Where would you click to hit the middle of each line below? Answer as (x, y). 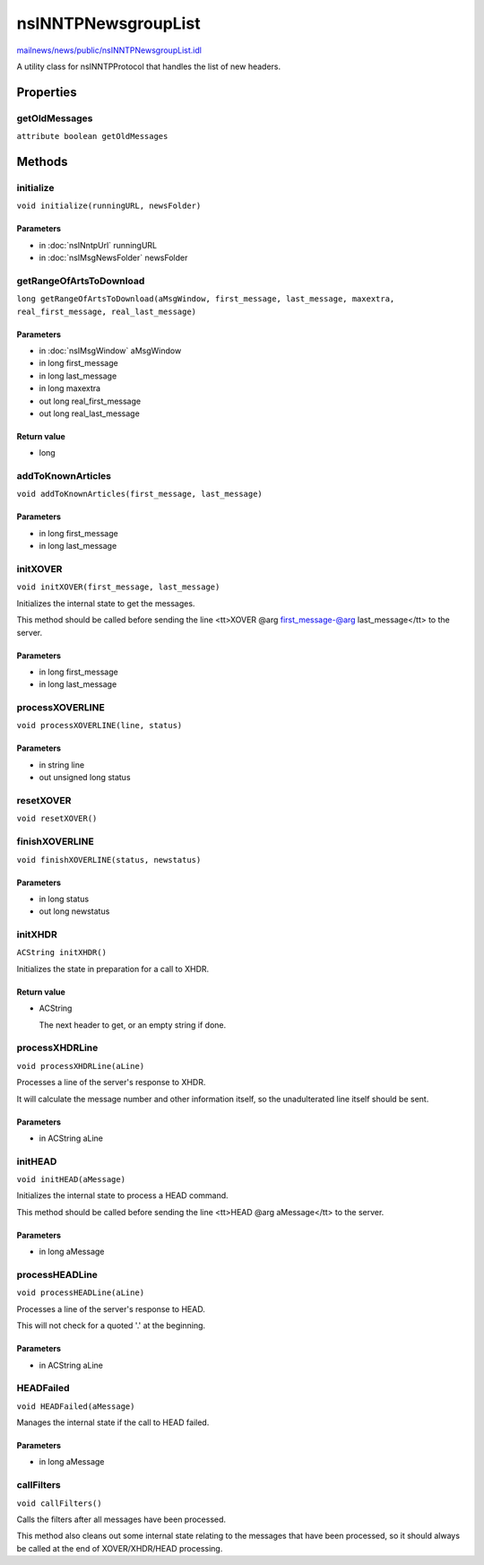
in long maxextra (70, 388)
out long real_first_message (90, 401)
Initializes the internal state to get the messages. (106, 603)
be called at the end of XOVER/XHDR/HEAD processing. (120, 1548)
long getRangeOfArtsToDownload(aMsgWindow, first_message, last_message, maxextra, (206, 299)
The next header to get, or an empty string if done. (133, 1025)
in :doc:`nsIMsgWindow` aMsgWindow (110, 351)
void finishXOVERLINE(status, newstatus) (109, 860)
